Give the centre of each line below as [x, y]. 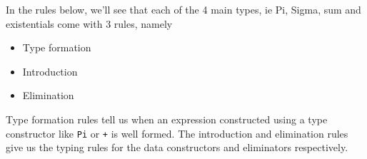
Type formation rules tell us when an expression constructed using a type [167, 119]
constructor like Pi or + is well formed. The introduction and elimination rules [177, 133]
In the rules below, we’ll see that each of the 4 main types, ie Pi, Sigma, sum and [183, 9]
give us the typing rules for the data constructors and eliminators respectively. [177, 147]
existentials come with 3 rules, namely [89, 23]
